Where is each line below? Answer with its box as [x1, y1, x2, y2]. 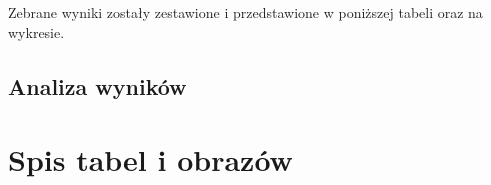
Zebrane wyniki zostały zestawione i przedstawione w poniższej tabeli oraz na [8, 2, 483, 22]
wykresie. [8, 21, 65, 42]
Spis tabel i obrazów [8, 139, 293, 180]
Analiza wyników [8, 70, 187, 101]
